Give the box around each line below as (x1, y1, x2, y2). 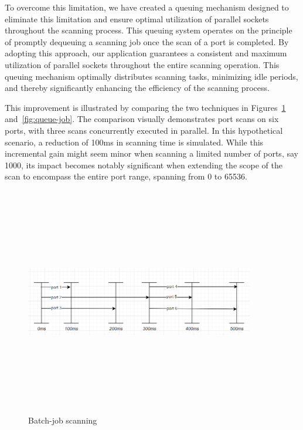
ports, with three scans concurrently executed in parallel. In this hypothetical (5, 124, 283, 136)
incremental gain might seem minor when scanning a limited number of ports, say (5, 147, 298, 160)
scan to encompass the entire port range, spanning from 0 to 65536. (5, 170, 247, 182)
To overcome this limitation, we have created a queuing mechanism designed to (5, 1, 289, 13)
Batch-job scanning (28, 414, 97, 426)
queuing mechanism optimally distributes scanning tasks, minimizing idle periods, (5, 70, 298, 82)
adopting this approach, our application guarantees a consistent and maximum (5, 47, 287, 59)
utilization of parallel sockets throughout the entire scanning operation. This (5, 58, 280, 70)
